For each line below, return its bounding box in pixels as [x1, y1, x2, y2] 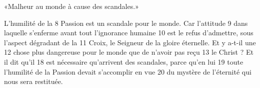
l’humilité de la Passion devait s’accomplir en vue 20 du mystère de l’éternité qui [4, 66, 251, 77]
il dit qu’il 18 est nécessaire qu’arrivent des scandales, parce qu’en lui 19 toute [4, 56, 243, 67]
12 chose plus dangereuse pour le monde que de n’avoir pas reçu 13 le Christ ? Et [4, 47, 253, 57]
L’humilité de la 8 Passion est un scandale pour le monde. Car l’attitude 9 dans [4, 17, 248, 28]
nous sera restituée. [4, 76, 63, 87]
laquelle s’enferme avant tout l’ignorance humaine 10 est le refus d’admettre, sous [4, 27, 253, 38]
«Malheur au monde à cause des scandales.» [4, 1, 139, 11]
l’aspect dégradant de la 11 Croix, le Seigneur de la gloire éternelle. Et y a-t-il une [4, 37, 256, 47]
